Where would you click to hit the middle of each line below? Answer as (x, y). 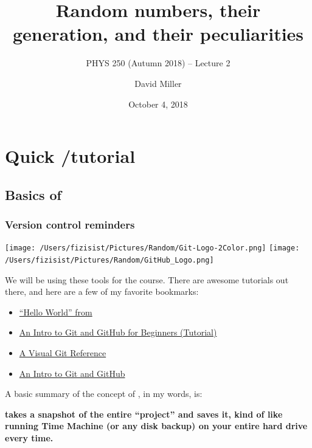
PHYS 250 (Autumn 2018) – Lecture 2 (158, 63)
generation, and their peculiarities (158, 34)
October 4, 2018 (158, 104)
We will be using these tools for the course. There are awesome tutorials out (147, 279)
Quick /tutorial (70, 156)
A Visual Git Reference (63, 352)
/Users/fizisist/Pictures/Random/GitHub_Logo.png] (109, 260)
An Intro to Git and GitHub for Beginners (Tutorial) (118, 332)
